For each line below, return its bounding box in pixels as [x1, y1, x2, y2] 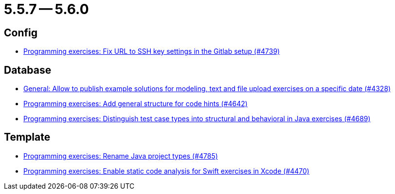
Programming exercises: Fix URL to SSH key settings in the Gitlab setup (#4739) [23, 47, 280, 56]
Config [4, 26, 37, 39]
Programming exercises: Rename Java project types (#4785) [23, 151, 218, 160]
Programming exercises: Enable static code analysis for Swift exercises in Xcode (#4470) [23, 166, 309, 175]
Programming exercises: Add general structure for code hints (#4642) [23, 99, 248, 108]
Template [4, 131, 51, 144]
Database [4, 64, 52, 76]
